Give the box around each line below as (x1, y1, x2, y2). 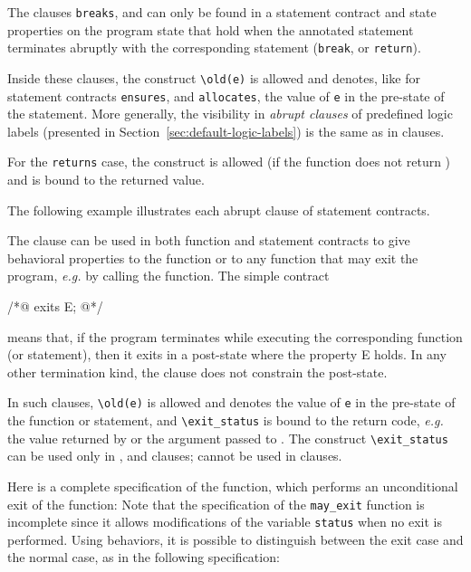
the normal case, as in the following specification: (7, 548, 280, 567)
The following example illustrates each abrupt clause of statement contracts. (7, 200, 430, 219)
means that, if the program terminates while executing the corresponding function (7, 327, 463, 346)
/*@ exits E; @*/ (7, 297, 103, 316)
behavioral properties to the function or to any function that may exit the (7, 248, 418, 267)
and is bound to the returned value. (7, 170, 205, 189)
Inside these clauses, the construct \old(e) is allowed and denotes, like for (7, 68, 420, 87)
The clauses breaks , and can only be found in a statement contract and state (7, 3, 437, 21)
